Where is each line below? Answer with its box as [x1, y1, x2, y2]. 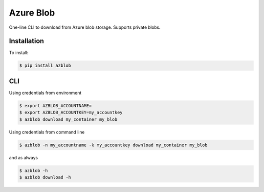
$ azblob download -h [19, 174, 71, 180]
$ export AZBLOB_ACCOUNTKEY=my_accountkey [19, 110, 123, 115]
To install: [9, 50, 29, 56]
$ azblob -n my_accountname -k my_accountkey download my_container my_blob [19, 142, 208, 148]
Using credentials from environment [9, 90, 82, 96]
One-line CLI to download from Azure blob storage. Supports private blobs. [9, 24, 161, 30]
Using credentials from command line [9, 129, 85, 135]
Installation [9, 37, 44, 45]
